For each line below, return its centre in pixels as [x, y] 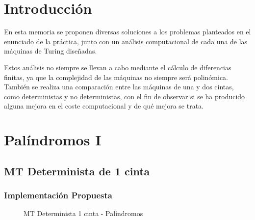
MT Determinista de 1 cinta [77, 171]
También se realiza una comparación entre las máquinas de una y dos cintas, [119, 87]
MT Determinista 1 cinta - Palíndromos [83, 213]
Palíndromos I [53, 140]
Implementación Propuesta [58, 195]
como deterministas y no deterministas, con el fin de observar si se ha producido [125, 96]
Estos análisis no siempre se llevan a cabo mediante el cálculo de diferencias [118, 67]
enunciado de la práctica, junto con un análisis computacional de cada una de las [126, 41]
